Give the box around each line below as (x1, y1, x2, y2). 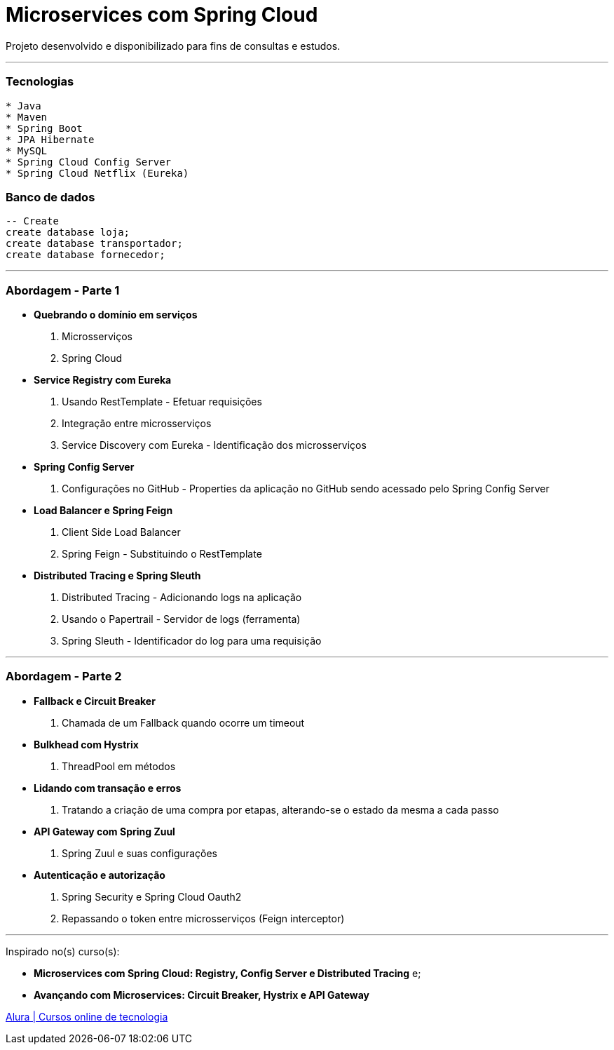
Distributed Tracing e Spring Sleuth (34, 570, 201, 581)
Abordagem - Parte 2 (6, 669, 122, 684)
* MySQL (6, 144, 48, 156)
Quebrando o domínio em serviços (34, 309, 198, 321)
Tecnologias (6, 74, 74, 89)
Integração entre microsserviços (62, 417, 212, 429)
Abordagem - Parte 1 (6, 283, 120, 297)
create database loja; (6, 227, 130, 238)
